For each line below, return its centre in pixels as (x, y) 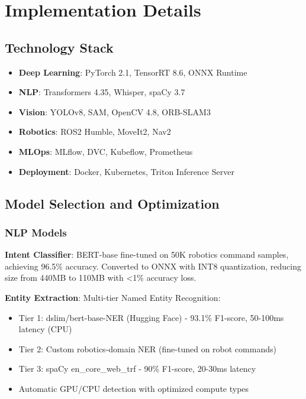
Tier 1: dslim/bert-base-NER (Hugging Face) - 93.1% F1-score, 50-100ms (151, 317)
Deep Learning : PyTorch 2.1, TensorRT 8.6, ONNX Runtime (133, 72)
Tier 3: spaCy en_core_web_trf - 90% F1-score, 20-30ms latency (137, 369)
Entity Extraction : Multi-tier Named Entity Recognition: (113, 297)
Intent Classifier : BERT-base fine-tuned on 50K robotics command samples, (147, 254)
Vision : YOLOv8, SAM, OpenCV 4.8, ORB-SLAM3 (115, 111)
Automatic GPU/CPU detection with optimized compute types (134, 388)
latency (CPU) (45, 329)
